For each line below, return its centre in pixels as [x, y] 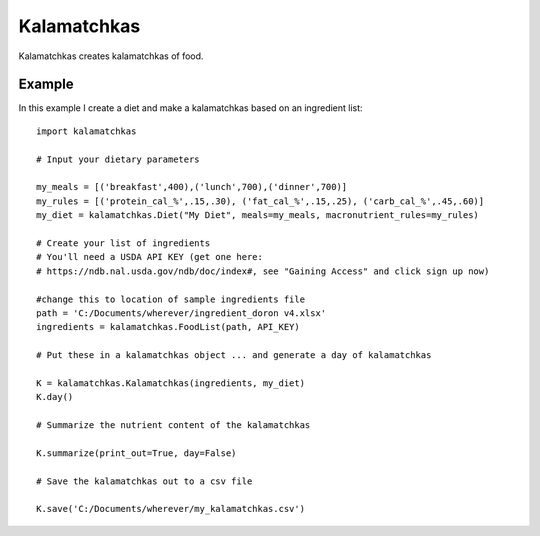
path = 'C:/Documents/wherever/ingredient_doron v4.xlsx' [181, 313]
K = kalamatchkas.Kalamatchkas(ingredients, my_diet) [170, 383]
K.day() [55, 397]
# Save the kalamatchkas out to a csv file [144, 481]
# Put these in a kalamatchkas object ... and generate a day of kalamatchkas [234, 355]
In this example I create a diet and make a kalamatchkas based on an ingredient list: [191, 108]
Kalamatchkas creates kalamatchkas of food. [111, 56]
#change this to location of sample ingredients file [170, 299]
